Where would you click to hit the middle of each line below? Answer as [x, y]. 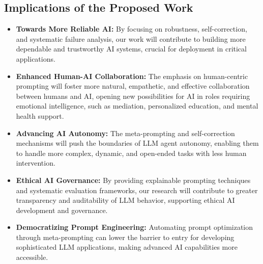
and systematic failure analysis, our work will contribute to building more [131, 38]
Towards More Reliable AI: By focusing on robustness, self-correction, [131, 29]
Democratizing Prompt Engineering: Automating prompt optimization [135, 227]
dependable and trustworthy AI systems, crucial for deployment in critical [131, 49]
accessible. [32, 257]
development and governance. [62, 210]
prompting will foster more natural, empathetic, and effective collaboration [133, 86]
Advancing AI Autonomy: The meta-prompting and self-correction [125, 133]
